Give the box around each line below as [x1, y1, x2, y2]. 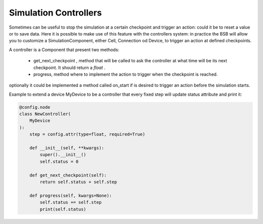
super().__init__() [39, 152, 86, 157]
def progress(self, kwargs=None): [29, 192, 112, 198]
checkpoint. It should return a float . [33, 65, 106, 70]
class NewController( [19, 111, 71, 117]
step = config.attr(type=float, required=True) [29, 132, 146, 137]
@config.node [19, 104, 51, 110]
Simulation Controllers [9, 7, 102, 18]
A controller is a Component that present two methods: [9, 47, 119, 52]
